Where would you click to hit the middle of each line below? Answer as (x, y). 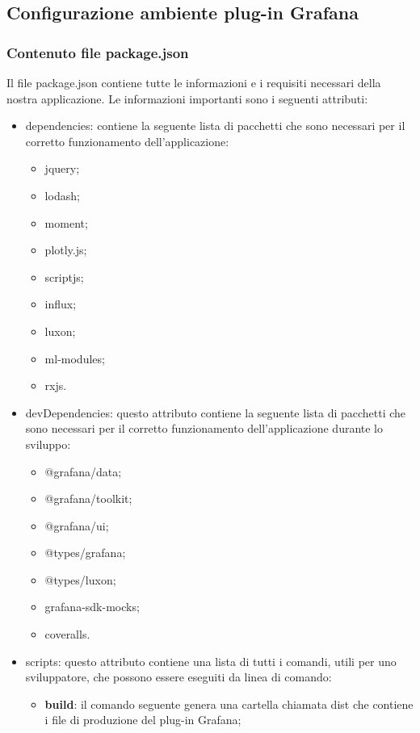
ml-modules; (75, 358)
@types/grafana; (85, 553)
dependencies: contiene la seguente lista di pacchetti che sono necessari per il (215, 126)
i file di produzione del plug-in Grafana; (143, 720)
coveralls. (67, 634)
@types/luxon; (80, 579)
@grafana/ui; (77, 525)
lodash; (62, 195)
